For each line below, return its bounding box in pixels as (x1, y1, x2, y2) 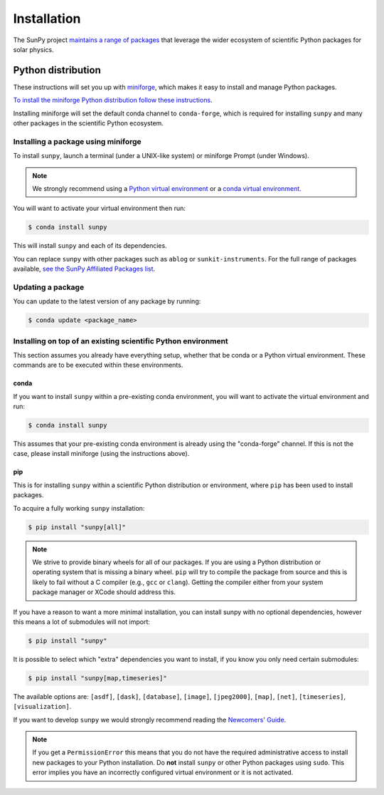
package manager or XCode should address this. (32, 588, 176, 596)
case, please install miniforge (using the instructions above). (13, 450, 190, 458)
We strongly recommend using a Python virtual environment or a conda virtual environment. (32, 184, 302, 192)
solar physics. (13, 45, 54, 53)
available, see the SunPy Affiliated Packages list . (13, 264, 156, 274)
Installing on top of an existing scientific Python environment (13, 336, 229, 345)
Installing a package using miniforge (13, 136, 142, 146)
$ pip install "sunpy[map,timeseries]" (28, 674, 167, 682)
